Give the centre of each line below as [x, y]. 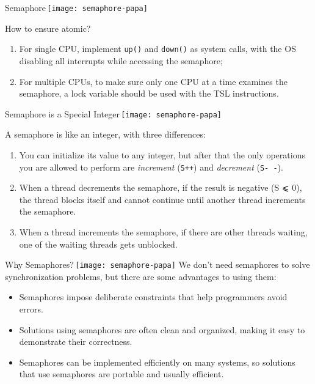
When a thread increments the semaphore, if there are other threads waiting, [163, 231]
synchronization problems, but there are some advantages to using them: [141, 276]
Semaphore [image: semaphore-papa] [76, 7]
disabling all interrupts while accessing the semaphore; [121, 60]
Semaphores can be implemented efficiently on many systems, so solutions [157, 362]
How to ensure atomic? [48, 28]
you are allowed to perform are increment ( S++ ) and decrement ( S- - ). [151, 167]
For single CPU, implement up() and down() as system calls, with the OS [157, 49]
